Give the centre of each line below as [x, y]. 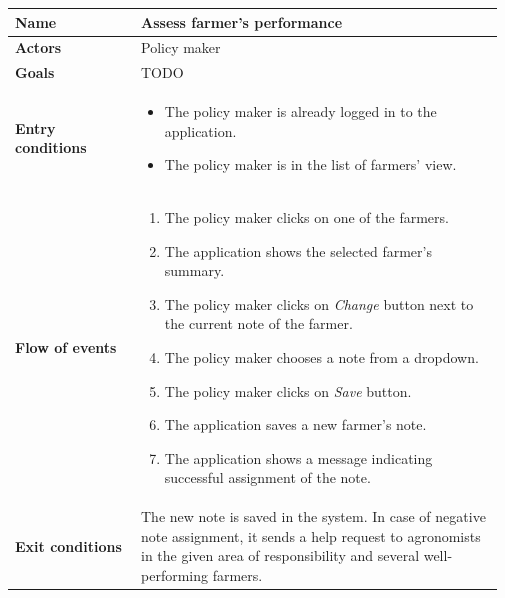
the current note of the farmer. [258, 323]
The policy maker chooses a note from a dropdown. [321, 357]
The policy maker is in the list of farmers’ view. [310, 164]
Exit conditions [68, 545]
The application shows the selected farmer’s [298, 250]
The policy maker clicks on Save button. [288, 390]
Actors [38, 47]
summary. [194, 270]
